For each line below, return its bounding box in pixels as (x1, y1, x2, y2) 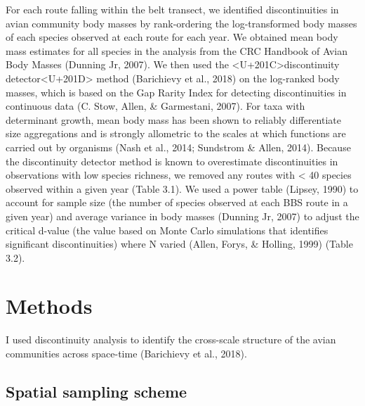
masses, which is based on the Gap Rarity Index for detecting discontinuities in (6, 84, 347, 99)
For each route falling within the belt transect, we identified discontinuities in (6, 2, 339, 16)
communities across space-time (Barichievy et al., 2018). (6, 346, 247, 360)
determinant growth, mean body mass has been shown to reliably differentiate (6, 112, 342, 127)
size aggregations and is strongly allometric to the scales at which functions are (6, 126, 346, 141)
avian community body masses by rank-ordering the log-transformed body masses (6, 15, 357, 30)
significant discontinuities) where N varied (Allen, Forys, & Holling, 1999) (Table (6, 236, 353, 251)
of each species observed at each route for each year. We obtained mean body (6, 30, 338, 44)
